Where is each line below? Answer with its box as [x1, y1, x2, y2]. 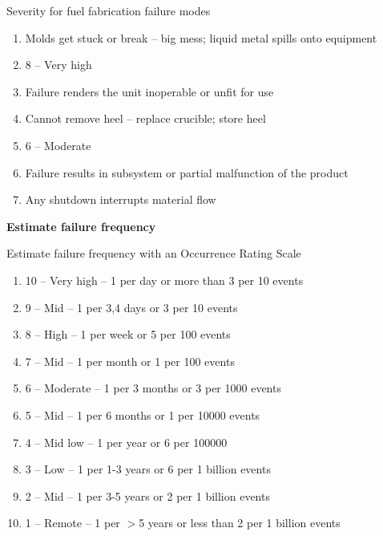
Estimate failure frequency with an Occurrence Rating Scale [6, 245, 301, 262]
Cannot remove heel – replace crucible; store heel [25, 110, 266, 127]
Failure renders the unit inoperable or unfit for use [25, 83, 274, 99]
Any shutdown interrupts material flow [25, 191, 216, 208]
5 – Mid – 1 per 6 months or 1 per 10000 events [25, 406, 260, 423]
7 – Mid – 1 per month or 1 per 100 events [25, 352, 235, 369]
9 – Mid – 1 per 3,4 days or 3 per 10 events [25, 298, 238, 315]
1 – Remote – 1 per [25, 514, 120, 531]
